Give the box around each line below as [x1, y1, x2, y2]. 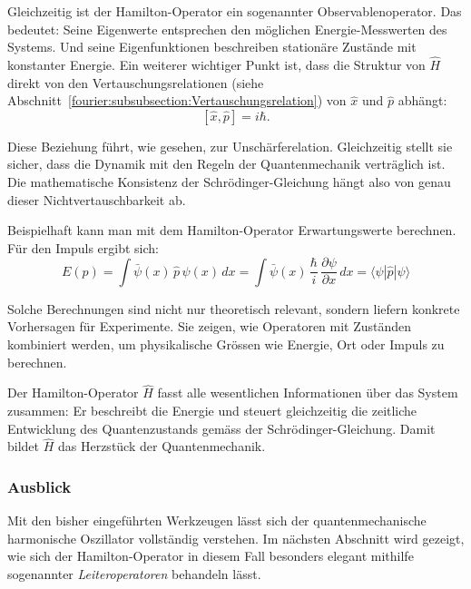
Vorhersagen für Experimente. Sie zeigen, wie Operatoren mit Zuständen [7, 317, 412, 336]
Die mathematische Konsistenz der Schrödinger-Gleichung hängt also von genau [7, 172, 451, 191]
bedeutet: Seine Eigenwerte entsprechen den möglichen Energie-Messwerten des [7, 19, 447, 38]
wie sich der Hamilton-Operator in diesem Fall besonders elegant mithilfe [7, 546, 414, 565]
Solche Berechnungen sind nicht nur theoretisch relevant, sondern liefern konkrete [7, 299, 460, 318]
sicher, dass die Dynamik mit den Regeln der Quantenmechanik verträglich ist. [7, 154, 446, 173]
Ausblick [7, 475, 72, 497]
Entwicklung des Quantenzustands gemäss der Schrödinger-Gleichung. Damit [7, 418, 436, 437]
